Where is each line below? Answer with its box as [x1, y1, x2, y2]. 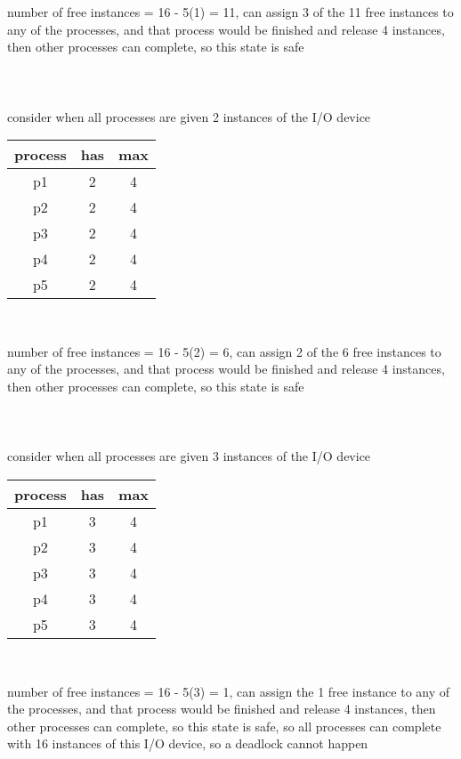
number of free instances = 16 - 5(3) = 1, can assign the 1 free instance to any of [7, 682, 450, 700]
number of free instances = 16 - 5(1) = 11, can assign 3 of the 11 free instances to [7, 3, 454, 20]
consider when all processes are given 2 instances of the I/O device [7, 107, 371, 125]
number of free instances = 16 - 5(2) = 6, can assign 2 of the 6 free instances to [7, 342, 441, 360]
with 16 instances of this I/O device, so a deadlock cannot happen [7, 734, 368, 753]
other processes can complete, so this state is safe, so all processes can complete [7, 716, 441, 735]
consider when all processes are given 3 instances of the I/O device [7, 447, 371, 465]
